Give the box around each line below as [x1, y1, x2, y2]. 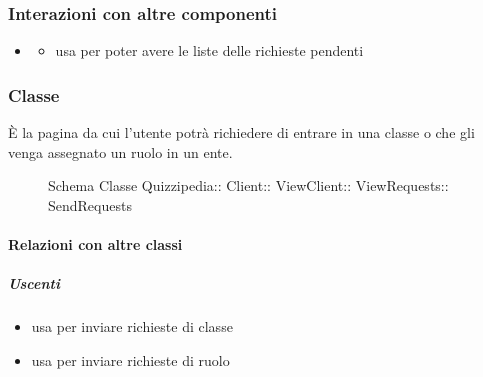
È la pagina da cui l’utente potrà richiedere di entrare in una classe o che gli [8, 122, 475, 143]
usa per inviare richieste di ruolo [31, 349, 230, 370]
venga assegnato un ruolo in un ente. [8, 141, 233, 162]
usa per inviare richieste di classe [31, 316, 233, 337]
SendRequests [48, 194, 132, 215]
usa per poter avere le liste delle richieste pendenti [55, 40, 364, 61]
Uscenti [8, 273, 60, 294]
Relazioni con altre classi [8, 234, 183, 254]
